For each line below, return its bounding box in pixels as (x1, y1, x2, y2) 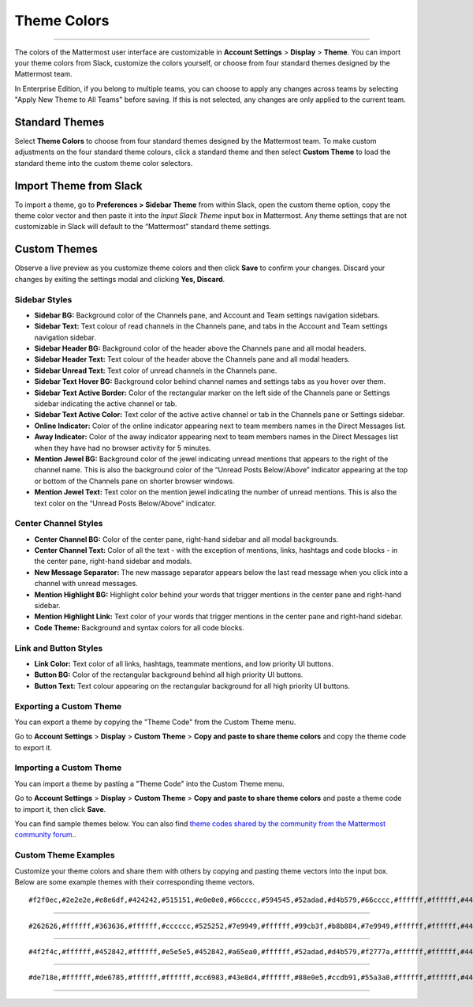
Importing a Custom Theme (14, 762, 122, 773)
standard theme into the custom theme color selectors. (14, 158, 193, 167)
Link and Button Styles (14, 642, 103, 653)
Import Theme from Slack (14, 178, 143, 193)
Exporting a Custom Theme (14, 701, 122, 712)
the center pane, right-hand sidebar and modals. (34, 557, 192, 566)
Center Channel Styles (14, 518, 103, 529)
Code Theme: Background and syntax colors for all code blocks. (34, 622, 244, 632)
